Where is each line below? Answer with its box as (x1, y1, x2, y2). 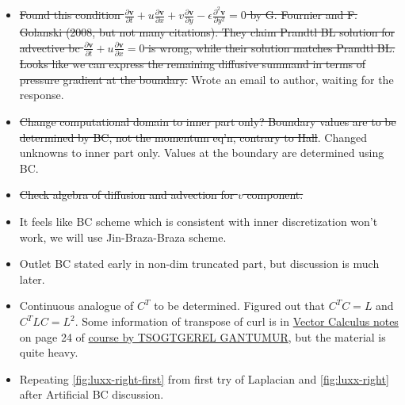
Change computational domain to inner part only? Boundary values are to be (19, 113, 396, 130)
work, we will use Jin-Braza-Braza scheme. (19, 228, 227, 245)
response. (19, 86, 64, 103)
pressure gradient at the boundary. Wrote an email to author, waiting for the (19, 71, 394, 87)
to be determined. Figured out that (154, 297, 325, 314)
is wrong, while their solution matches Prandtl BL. (148, 39, 395, 55)
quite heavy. (19, 344, 78, 361)
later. (19, 270, 45, 287)
